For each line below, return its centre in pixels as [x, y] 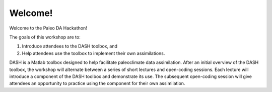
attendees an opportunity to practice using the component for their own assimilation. [97, 83]
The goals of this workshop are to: [45, 37]
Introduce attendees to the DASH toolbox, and [70, 46]
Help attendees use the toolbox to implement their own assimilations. [93, 53]
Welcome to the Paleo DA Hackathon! [48, 28]
